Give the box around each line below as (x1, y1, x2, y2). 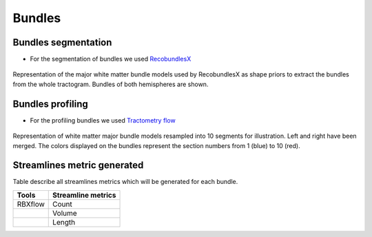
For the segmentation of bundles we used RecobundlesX (30, 55, 192, 63)
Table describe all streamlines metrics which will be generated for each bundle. (12, 178, 238, 186)
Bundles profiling (12, 98, 89, 110)
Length (52, 217, 76, 227)
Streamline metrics (52, 190, 116, 200)
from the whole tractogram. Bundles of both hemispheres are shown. (12, 80, 209, 88)
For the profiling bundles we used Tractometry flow (30, 116, 176, 124)
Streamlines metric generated (12, 159, 144, 172)
